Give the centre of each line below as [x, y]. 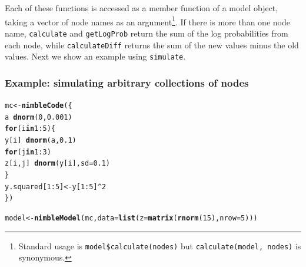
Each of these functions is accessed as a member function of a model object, [142, 8]
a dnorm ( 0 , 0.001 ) [39, 117]
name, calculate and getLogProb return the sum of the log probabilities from [147, 33]
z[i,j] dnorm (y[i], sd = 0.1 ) [58, 164]
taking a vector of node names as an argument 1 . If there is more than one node [147, 21]
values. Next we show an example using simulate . [95, 56]
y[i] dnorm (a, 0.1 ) [41, 140]
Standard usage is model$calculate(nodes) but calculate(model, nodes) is [160, 245]
